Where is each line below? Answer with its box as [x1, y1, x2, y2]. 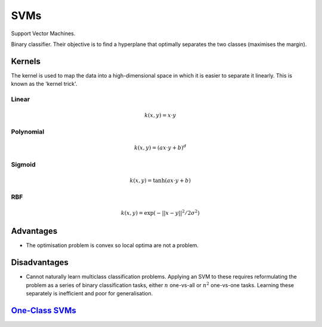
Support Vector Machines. [11, 30, 76, 37]
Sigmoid [11, 160, 36, 168]
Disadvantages [11, 257, 69, 268]
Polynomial [11, 128, 45, 136]
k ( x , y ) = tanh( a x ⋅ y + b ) [129, 177, 191, 184]
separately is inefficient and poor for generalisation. [26, 289, 153, 297]
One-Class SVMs [11, 305, 77, 316]
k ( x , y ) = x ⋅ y [144, 112, 177, 119]
